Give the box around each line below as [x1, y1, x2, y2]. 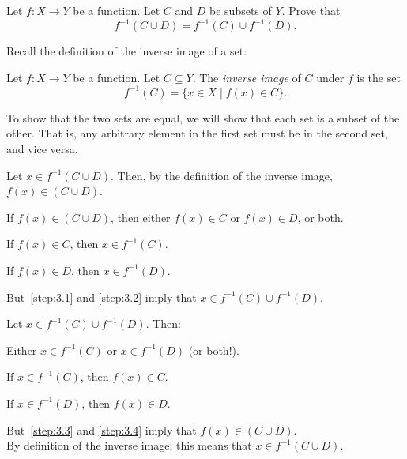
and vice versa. [6, 140, 78, 156]
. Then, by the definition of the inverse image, [111, 167, 333, 183]
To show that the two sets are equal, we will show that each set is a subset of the [6, 109, 400, 126]
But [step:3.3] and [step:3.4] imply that [6, 421, 197, 438]
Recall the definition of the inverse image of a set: [6, 43, 247, 59]
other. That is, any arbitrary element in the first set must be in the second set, [6, 125, 388, 141]
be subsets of [209, 2, 272, 18]
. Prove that [281, 2, 341, 18]
